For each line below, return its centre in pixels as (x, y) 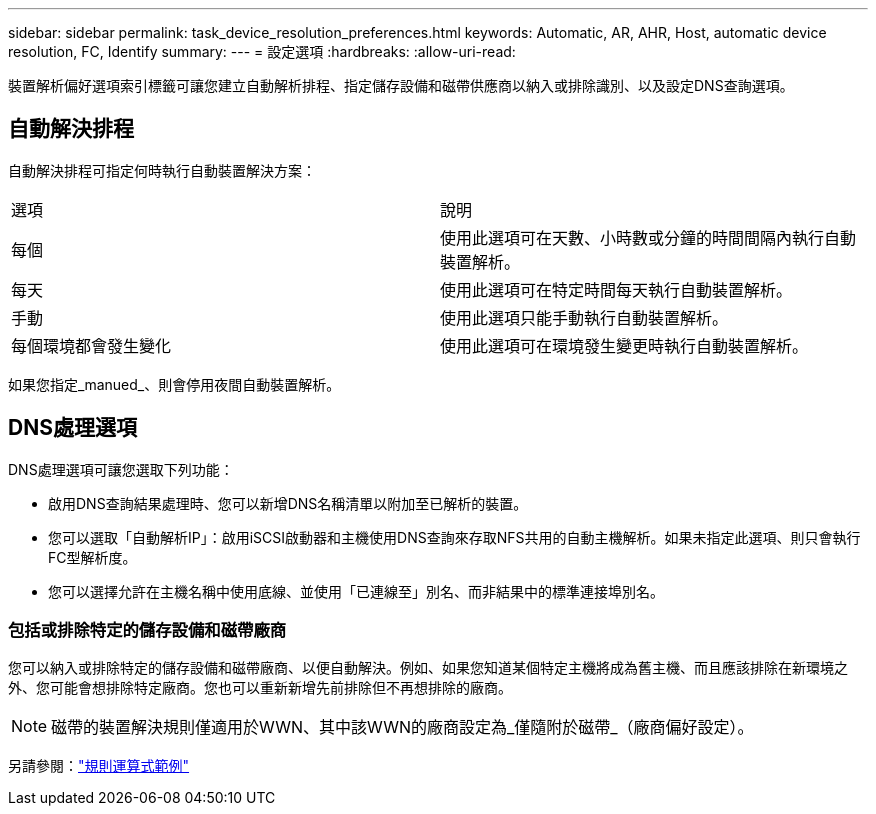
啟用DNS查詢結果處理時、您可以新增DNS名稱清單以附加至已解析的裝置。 (288, 503)
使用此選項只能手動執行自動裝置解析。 (584, 317)
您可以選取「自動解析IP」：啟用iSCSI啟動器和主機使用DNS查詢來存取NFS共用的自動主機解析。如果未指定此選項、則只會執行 (454, 537)
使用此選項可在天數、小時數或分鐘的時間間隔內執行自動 (648, 237)
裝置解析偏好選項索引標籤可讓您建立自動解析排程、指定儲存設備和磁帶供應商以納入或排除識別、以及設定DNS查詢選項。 (401, 85)
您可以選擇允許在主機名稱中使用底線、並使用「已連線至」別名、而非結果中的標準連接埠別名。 (356, 591)
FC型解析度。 (92, 557)
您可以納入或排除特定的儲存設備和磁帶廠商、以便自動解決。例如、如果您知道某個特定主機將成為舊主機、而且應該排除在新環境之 (428, 668)
